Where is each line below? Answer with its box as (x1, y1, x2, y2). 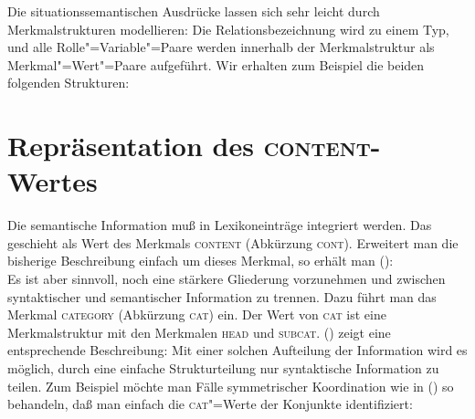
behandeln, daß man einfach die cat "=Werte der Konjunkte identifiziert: (7, 394, 413, 414)
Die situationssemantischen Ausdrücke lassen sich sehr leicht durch (7, 2, 380, 20)
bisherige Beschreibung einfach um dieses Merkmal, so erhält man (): (7, 251, 394, 270)
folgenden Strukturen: (7, 73, 130, 92)
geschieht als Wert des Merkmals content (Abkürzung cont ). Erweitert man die (7, 233, 459, 252)
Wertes (7, 162, 98, 200)
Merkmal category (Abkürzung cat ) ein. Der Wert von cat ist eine (7, 305, 386, 324)
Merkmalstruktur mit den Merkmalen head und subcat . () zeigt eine (7, 322, 391, 341)
